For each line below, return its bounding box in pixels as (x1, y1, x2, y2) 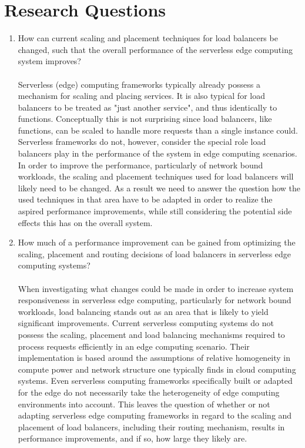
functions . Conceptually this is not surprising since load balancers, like (18, 112, 272, 125)
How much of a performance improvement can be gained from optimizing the (18, 236, 296, 248)
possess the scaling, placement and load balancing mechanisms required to (18, 328, 285, 340)
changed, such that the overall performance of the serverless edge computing (18, 43, 293, 55)
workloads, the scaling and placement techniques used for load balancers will (18, 170, 294, 182)
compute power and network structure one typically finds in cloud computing (18, 363, 296, 375)
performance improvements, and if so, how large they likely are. (18, 432, 247, 444)
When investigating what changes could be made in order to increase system (18, 282, 294, 294)
